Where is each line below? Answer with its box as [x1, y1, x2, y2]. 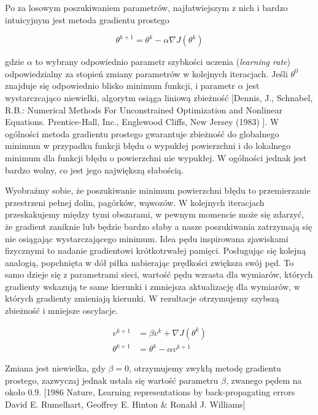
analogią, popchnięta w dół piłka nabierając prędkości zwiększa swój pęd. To [5, 256, 294, 268]
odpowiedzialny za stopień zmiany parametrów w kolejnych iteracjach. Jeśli [5, 67, 288, 80]
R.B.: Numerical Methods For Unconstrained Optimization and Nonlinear [5, 103, 283, 116]
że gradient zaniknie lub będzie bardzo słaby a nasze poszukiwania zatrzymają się [5, 219, 312, 232]
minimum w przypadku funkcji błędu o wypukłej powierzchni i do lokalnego [5, 139, 291, 152]
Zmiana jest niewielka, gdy [5, 362, 106, 375]
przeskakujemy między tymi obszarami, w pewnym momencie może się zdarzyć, [5, 208, 304, 221]
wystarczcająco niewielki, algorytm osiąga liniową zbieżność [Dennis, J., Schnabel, [5, 91, 313, 104]
